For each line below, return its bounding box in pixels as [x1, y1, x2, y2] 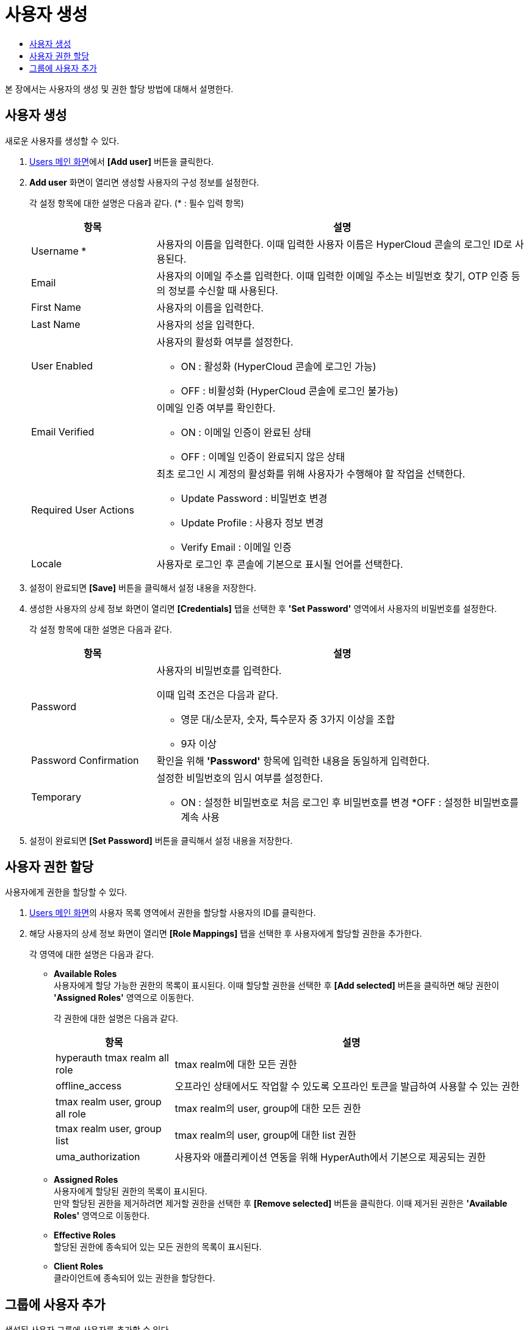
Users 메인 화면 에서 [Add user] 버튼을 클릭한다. [29, 156, 214, 167]
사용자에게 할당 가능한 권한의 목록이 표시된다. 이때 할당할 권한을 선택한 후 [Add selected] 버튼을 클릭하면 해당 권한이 [54, 980, 500, 991]
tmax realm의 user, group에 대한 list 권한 [175, 1129, 356, 1142]
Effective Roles [54, 1230, 116, 1241]
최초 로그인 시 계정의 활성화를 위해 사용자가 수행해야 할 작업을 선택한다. [156, 467, 466, 480]
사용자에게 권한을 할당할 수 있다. [5, 887, 128, 898]
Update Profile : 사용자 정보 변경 [181, 516, 324, 529]
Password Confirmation [31, 754, 139, 766]
